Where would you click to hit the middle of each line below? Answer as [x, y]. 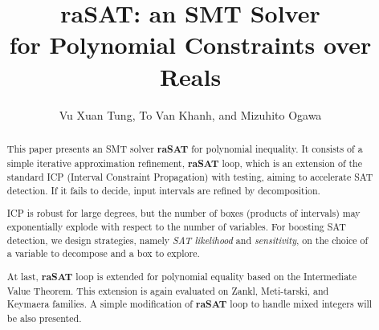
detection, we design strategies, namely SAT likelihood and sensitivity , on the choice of [187, 240]
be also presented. [44, 318]
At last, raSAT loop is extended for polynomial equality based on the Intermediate [182, 276]
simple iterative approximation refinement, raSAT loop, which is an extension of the [184, 163]
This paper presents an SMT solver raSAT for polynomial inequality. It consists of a [185, 149]
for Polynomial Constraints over [190, 45]
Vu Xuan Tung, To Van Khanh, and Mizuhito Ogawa [190, 114]
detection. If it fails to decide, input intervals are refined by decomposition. [163, 190]
